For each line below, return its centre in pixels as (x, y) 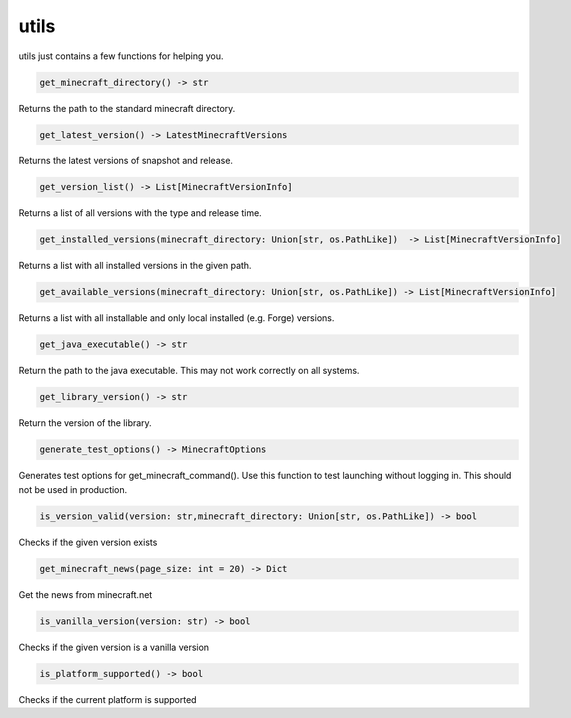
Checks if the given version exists (88, 542)
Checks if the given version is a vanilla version (114, 647)
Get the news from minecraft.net (85, 594)
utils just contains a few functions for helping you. (121, 56)
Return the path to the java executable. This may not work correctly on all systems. (189, 371)
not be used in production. (73, 489)
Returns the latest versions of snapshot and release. (126, 161)
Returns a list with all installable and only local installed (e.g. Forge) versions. (176, 318)
